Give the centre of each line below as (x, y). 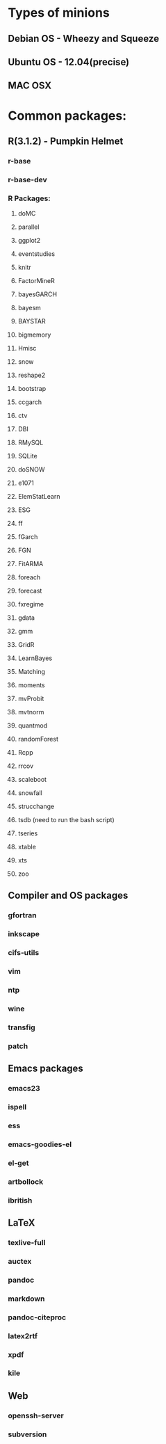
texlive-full (27, 1243)
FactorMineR (36, 281)
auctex (20, 1261)
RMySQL (31, 442)
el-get (18, 1163)
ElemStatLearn (39, 497)
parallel (28, 227)
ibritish (20, 1200)
